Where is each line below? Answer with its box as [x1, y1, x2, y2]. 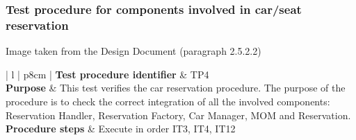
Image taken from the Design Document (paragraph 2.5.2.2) [6, 44, 261, 58]
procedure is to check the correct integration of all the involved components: [6, 94, 330, 108]
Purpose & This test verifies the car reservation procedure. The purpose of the [6, 80, 346, 95]
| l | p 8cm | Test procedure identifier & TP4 [6, 67, 209, 81]
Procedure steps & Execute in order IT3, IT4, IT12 [6, 121, 236, 136]
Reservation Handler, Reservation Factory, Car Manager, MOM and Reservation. [6, 107, 351, 122]
